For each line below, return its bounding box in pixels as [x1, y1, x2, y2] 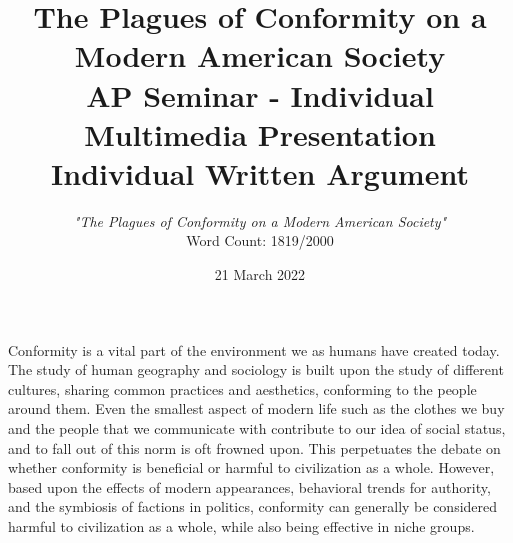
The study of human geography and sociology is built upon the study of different [8, 359, 504, 380]
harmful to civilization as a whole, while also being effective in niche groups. [8, 516, 475, 536]
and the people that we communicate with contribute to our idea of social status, [8, 418, 506, 439]
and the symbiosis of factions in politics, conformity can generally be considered [8, 496, 498, 517]
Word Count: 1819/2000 [186, 230, 334, 251]
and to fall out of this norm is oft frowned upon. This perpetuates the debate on [8, 437, 501, 458]
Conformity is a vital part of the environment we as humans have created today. [8, 339, 500, 360]
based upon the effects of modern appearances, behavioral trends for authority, [8, 476, 491, 497]
